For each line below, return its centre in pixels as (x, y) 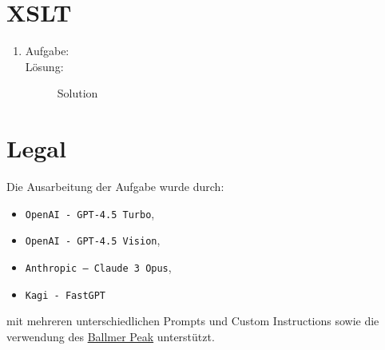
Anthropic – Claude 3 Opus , (98, 266)
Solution (77, 93)
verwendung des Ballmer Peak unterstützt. (111, 336)
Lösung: (44, 66)
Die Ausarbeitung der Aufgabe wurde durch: (115, 187)
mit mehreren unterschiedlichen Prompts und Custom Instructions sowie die (193, 321)
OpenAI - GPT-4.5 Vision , (93, 240)
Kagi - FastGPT (65, 295)
